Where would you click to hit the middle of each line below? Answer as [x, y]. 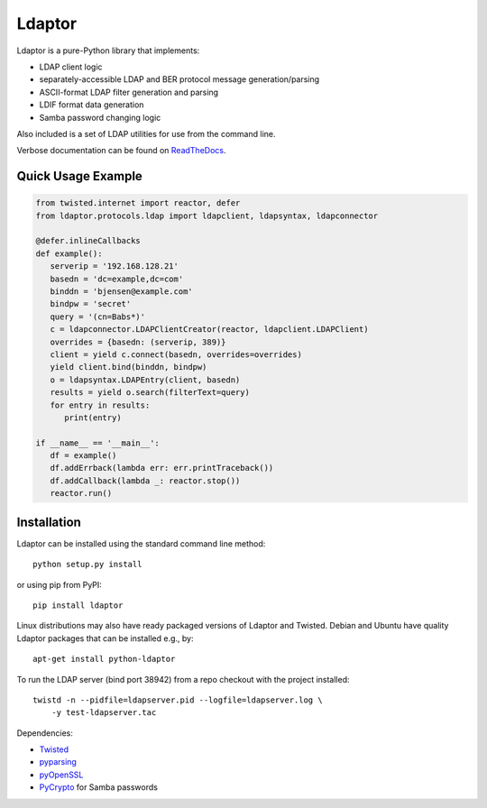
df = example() [83, 456]
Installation [49, 522]
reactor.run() [81, 493]
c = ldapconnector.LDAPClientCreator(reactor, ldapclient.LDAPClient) [209, 330]
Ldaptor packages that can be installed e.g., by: [105, 638]
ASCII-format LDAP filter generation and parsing [129, 92]
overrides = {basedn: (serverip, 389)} [138, 342]
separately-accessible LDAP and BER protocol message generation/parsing [179, 79]
